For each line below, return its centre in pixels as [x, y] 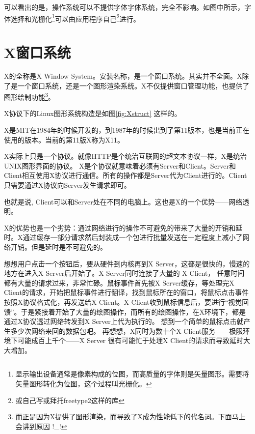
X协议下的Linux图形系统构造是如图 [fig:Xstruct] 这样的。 [93, 113]
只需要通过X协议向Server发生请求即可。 [67, 185]
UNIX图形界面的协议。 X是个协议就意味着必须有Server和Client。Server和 [120, 165]
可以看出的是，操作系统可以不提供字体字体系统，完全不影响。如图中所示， [124, 7]
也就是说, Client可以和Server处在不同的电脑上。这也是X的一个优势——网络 [123, 201]
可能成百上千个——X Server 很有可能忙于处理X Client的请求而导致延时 [130, 340]
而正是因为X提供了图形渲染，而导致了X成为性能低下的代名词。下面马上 [130, 417]
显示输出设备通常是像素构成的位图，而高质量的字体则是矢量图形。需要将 [132, 374]
